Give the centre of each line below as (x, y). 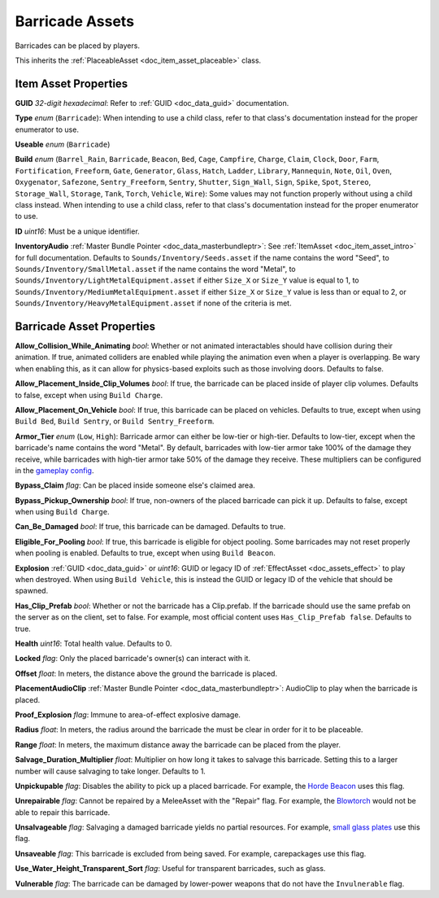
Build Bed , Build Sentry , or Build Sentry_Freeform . (115, 421)
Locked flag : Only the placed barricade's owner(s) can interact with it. (133, 659)
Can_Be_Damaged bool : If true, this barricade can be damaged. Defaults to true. (150, 527)
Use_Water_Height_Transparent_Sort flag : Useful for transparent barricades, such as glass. (170, 869)
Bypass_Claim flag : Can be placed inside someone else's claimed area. (135, 485)
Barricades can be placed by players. (77, 46)
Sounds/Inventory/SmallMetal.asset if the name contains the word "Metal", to (155, 269)
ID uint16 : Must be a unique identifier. (77, 231)
